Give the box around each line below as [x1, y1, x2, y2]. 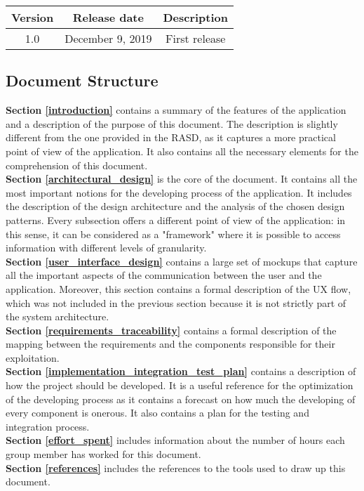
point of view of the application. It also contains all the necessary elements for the [6, 143, 358, 158]
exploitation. [6, 350, 60, 365]
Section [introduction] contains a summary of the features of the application [6, 103, 346, 117]
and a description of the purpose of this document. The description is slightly [6, 116, 338, 131]
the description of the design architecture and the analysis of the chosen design [6, 199, 345, 214]
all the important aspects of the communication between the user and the [6, 268, 322, 282]
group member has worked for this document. [6, 447, 201, 461]
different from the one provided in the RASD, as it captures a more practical [6, 130, 336, 145]
